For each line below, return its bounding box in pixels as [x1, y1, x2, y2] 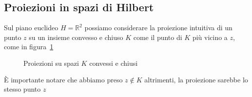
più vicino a [192, 32, 228, 42]
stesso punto [4, 84, 41, 94]
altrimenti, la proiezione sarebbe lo [144, 74, 248, 84]
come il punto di [133, 32, 182, 42]
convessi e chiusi [89, 58, 138, 68]
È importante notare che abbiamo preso [4, 74, 123, 84]
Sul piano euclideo [4, 22, 58, 33]
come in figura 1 [4, 41, 54, 52]
